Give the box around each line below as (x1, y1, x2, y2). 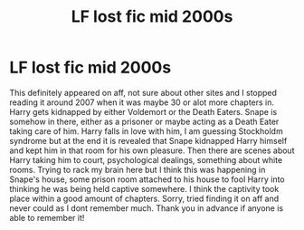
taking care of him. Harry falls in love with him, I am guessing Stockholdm (9, 125, 283, 137)
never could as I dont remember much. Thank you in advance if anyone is (9, 202, 283, 214)
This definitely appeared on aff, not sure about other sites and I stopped (9, 87, 278, 98)
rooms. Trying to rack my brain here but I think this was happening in (9, 164, 266, 175)
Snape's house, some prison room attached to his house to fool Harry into (9, 174, 285, 185)
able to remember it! (9, 212, 85, 223)
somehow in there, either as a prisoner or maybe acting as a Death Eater (9, 116, 280, 127)
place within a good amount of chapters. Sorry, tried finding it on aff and (9, 193, 280, 204)
